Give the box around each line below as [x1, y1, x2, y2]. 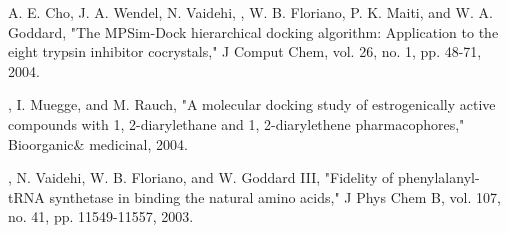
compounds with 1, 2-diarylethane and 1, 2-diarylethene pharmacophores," [8, 113, 465, 134]
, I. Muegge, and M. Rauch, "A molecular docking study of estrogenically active [8, 94, 496, 115]
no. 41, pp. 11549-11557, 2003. [8, 206, 194, 227]
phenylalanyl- [397, 167, 480, 188]
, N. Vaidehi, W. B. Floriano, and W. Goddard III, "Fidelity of [8, 167, 394, 188]
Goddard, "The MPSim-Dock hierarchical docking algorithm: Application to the [8, 21, 499, 42]
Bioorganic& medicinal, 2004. [8, 133, 188, 154]
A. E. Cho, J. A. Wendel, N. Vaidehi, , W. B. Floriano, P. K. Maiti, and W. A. [8, 2, 493, 22]
